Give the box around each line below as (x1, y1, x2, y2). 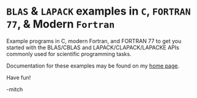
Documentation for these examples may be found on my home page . (6, 62, 180, 69)
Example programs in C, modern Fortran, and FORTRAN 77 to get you (6, 37, 182, 44)
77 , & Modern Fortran (6, 17, 115, 31)
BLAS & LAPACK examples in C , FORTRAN (6, 4, 191, 18)
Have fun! (6, 74, 31, 81)
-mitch (6, 85, 23, 93)
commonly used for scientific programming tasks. (6, 50, 132, 57)
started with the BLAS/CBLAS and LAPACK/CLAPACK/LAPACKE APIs (6, 44, 179, 51)
